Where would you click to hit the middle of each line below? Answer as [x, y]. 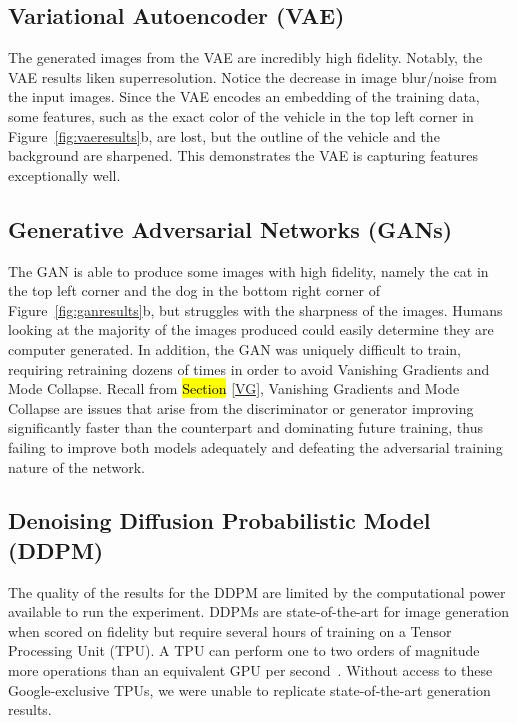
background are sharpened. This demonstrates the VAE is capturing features [243, 155]
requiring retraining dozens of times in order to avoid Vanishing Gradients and [249, 368]
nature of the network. [76, 466]
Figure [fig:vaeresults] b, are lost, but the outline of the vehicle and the [224, 135]
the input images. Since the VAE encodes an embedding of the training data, [244, 96]
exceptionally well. [64, 174]
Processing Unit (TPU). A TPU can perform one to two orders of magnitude [244, 650]
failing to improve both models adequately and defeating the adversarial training [255, 446]
